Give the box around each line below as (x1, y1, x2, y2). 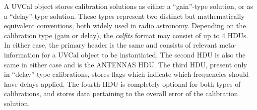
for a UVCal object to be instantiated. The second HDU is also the (41, 49, 246, 59)
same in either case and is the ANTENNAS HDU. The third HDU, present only (4, 59, 247, 69)
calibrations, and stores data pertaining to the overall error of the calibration (4, 88, 238, 99)
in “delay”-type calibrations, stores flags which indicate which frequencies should (4, 69, 249, 79)
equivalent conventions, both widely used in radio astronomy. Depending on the (4, 20, 246, 31)
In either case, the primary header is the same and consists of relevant (4, 40, 217, 50)
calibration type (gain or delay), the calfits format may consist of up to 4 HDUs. (4, 30, 248, 40)
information (4, 49, 40, 59)
